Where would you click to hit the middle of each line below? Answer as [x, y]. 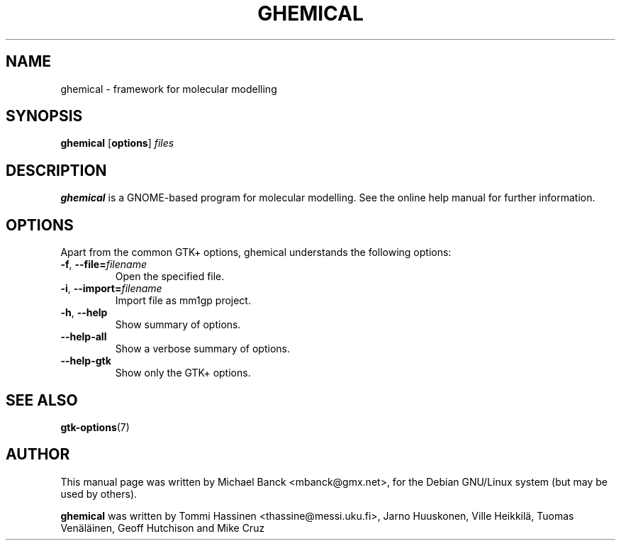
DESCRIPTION [56, 170]
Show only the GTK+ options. [183, 373]
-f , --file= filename [103, 264]
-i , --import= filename [111, 289]
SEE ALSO [42, 400]
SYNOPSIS [44, 116]
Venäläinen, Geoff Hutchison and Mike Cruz [163, 528]
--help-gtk [86, 361]
